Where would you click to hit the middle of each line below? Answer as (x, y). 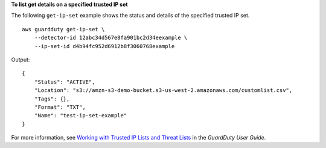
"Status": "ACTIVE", (65, 82)
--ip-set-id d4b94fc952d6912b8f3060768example (104, 46)
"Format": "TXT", (60, 107)
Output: (21, 60)
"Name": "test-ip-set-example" (81, 116)
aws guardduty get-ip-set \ (63, 29)
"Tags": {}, (52, 99)
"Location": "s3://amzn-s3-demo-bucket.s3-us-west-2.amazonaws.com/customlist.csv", (163, 91)
